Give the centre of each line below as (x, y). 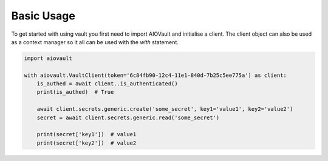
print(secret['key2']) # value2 (87, 143)
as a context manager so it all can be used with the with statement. (95, 42)
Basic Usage (43, 16)
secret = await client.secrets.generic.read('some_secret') (128, 117)
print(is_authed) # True (75, 92)
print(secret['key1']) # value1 (87, 134)
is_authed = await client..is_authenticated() (108, 84)
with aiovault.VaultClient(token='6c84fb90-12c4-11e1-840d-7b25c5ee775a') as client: (155, 75)
